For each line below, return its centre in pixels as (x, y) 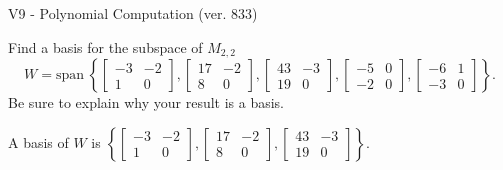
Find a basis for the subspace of (105, 46)
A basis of (38, 141)
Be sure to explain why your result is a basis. (146, 102)
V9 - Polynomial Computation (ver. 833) (133, 13)
